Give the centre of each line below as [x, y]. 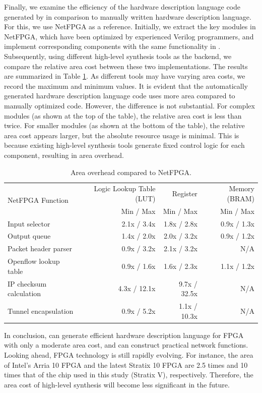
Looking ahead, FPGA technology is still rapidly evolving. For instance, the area [129, 354]
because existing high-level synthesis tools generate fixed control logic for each [124, 145]
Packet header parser [40, 248]
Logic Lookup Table [125, 188]
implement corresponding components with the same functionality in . [112, 46]
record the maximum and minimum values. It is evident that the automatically [126, 86]
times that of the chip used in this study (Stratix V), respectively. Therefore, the [129, 375]
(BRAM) [241, 198]
